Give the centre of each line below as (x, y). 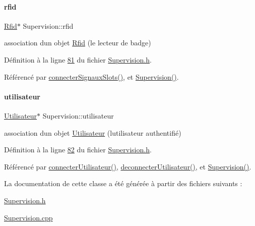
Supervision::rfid (48, 25)
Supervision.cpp (28, 217)
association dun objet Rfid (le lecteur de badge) (78, 43)
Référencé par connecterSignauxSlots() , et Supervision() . (91, 76)
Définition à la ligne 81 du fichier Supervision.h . (78, 59)
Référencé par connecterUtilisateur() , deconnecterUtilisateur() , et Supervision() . (128, 166)
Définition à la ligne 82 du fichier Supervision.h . (78, 150)
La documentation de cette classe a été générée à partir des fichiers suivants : (123, 183)
